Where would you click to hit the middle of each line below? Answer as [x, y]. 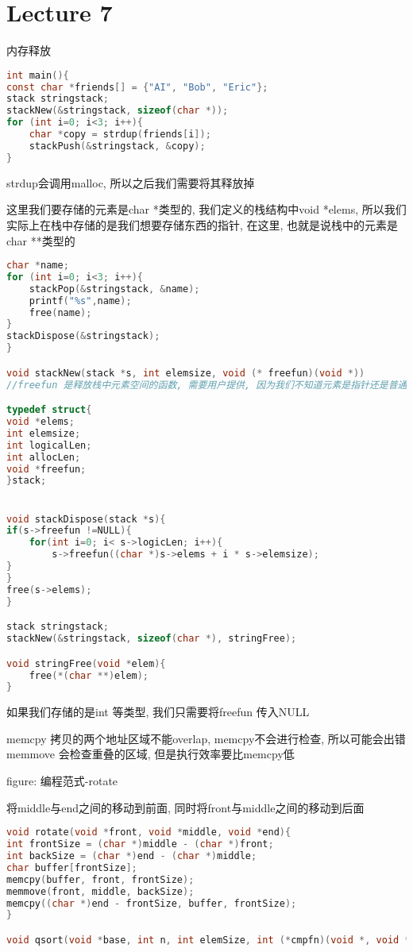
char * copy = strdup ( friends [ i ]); [120, 135]
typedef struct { [49, 410]
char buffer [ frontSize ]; [72, 867]
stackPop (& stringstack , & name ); [114, 289]
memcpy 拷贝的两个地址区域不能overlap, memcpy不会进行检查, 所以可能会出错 [206, 738]
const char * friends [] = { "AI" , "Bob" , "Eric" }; [137, 87]
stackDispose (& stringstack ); [83, 336]
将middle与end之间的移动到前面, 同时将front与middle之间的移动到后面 [185, 807]
